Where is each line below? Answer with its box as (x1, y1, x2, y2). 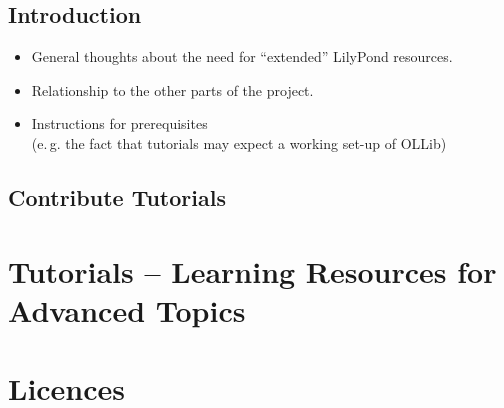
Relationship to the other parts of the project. (31, 79, 314, 100)
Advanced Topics (8, 289, 246, 330)
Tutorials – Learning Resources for (8, 250, 497, 291)
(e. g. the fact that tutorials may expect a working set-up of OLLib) (31, 132, 447, 153)
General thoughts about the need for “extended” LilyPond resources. (31, 46, 453, 67)
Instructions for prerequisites (31, 113, 208, 134)
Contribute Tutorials (8, 181, 226, 212)
